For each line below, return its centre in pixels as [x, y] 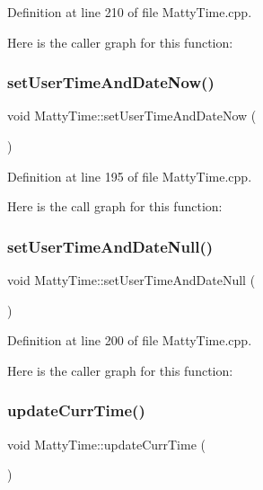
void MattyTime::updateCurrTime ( [106, 444]
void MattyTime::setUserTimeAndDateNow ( [132, 116]
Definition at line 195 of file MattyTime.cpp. [130, 176]
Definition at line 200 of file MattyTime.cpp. [130, 340]
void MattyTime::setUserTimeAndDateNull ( [131, 280]
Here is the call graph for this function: [115, 206]
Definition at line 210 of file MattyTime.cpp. [130, 12]
